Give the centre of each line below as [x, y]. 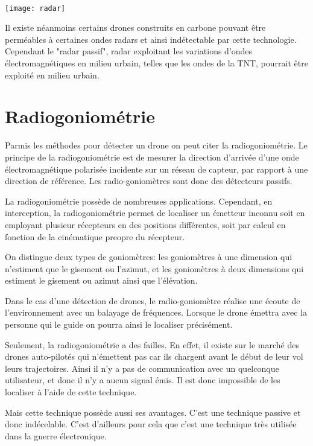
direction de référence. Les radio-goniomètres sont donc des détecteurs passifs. [149, 181]
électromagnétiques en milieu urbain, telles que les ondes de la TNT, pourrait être [156, 63]
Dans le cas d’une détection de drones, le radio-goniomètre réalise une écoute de [153, 300]
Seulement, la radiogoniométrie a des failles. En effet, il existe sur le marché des [152, 344]
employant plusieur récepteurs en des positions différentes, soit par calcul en [145, 224]
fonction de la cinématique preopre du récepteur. [95, 236]
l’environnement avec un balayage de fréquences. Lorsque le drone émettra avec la [156, 312]
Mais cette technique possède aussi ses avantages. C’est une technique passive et [153, 412]
